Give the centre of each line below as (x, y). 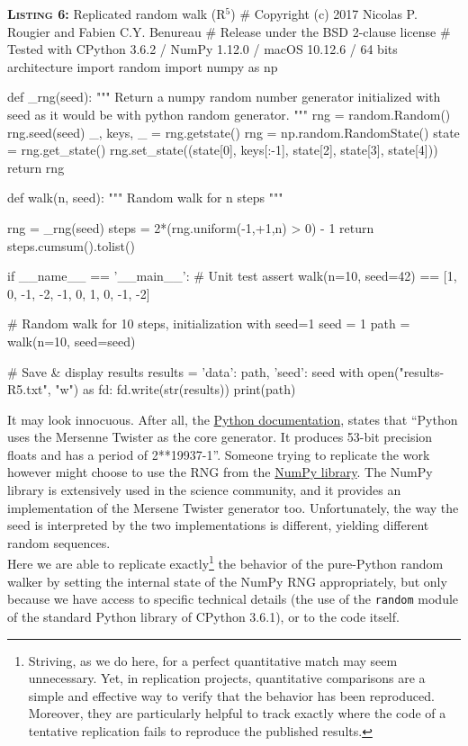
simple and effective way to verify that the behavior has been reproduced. (231, 695)
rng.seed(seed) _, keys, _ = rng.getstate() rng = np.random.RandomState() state (234, 132)
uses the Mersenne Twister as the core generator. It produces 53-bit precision (220, 437)
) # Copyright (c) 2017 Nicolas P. (324, 13)
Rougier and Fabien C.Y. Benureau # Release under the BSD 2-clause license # (229, 31)
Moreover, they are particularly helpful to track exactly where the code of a (237, 713)
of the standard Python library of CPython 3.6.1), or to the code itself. (203, 616)
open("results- (406, 371)
